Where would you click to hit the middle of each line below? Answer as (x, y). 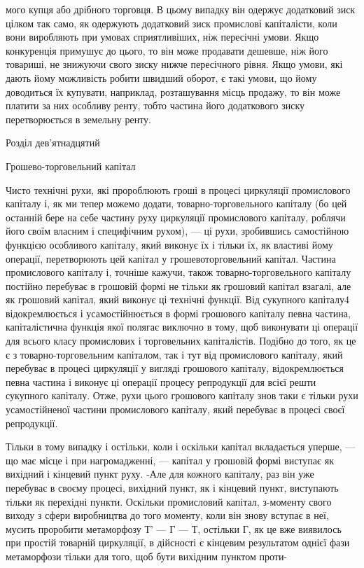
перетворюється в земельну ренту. (78, 119)
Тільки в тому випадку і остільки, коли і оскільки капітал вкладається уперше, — (181, 446)
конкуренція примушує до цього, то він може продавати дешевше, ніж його (167, 50)
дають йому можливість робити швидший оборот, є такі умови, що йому (161, 77)
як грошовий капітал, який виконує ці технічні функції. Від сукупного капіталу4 (177, 299)
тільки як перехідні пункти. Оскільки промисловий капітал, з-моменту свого (169, 501)
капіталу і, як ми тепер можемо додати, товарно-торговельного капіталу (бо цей (176, 203)
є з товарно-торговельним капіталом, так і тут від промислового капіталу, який (174, 354)
